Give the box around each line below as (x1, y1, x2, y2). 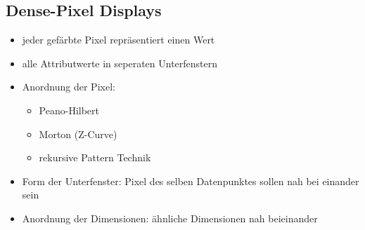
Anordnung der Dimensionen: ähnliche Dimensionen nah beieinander (22, 210, 318, 225)
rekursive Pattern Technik (39, 150, 151, 165)
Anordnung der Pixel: (22, 79, 115, 94)
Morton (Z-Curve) (39, 126, 117, 141)
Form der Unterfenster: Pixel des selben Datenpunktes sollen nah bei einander (22, 173, 359, 188)
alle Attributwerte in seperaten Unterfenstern (22, 55, 218, 70)
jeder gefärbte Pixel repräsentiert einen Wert (22, 32, 215, 47)
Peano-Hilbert (39, 102, 100, 117)
